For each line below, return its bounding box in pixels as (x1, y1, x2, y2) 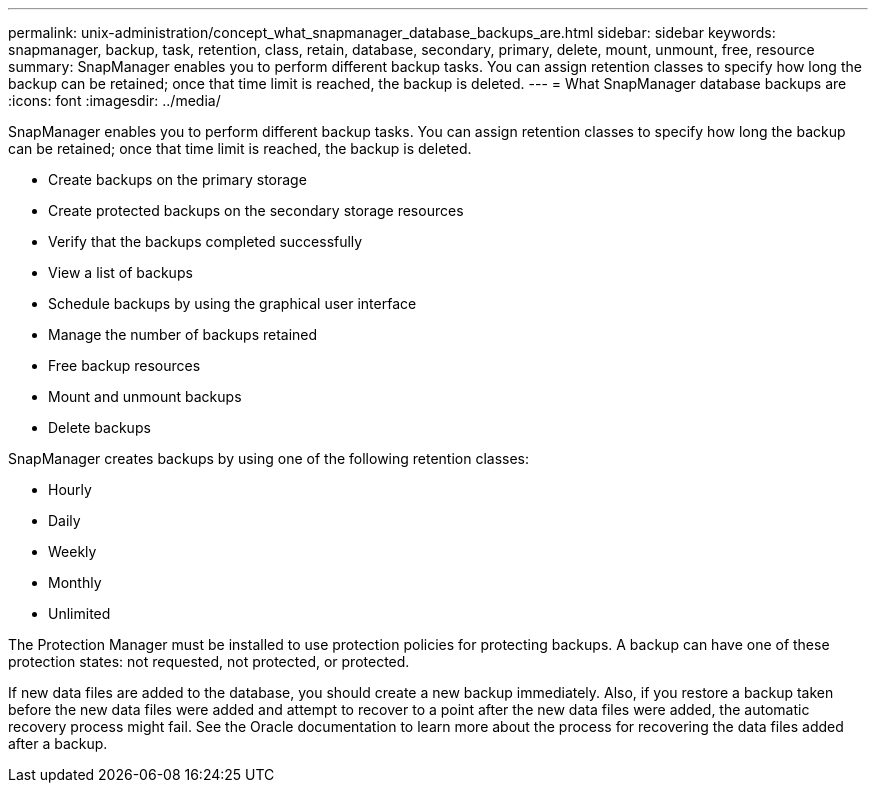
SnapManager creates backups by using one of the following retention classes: (8, 450, 530, 467)
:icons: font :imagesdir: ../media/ (8, 92, 221, 109)
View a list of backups (48, 264, 193, 281)
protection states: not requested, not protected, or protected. (8, 653, 410, 670)
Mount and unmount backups (48, 388, 242, 405)
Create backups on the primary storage (48, 171, 307, 188)
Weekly (48, 543, 97, 560)
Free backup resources (48, 357, 201, 374)
